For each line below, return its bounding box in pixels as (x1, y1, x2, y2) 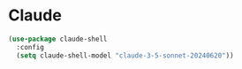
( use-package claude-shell (8, 34, 108, 43)
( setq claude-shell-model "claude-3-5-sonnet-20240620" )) (16, 50, 235, 60)
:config (16, 42, 45, 51)
